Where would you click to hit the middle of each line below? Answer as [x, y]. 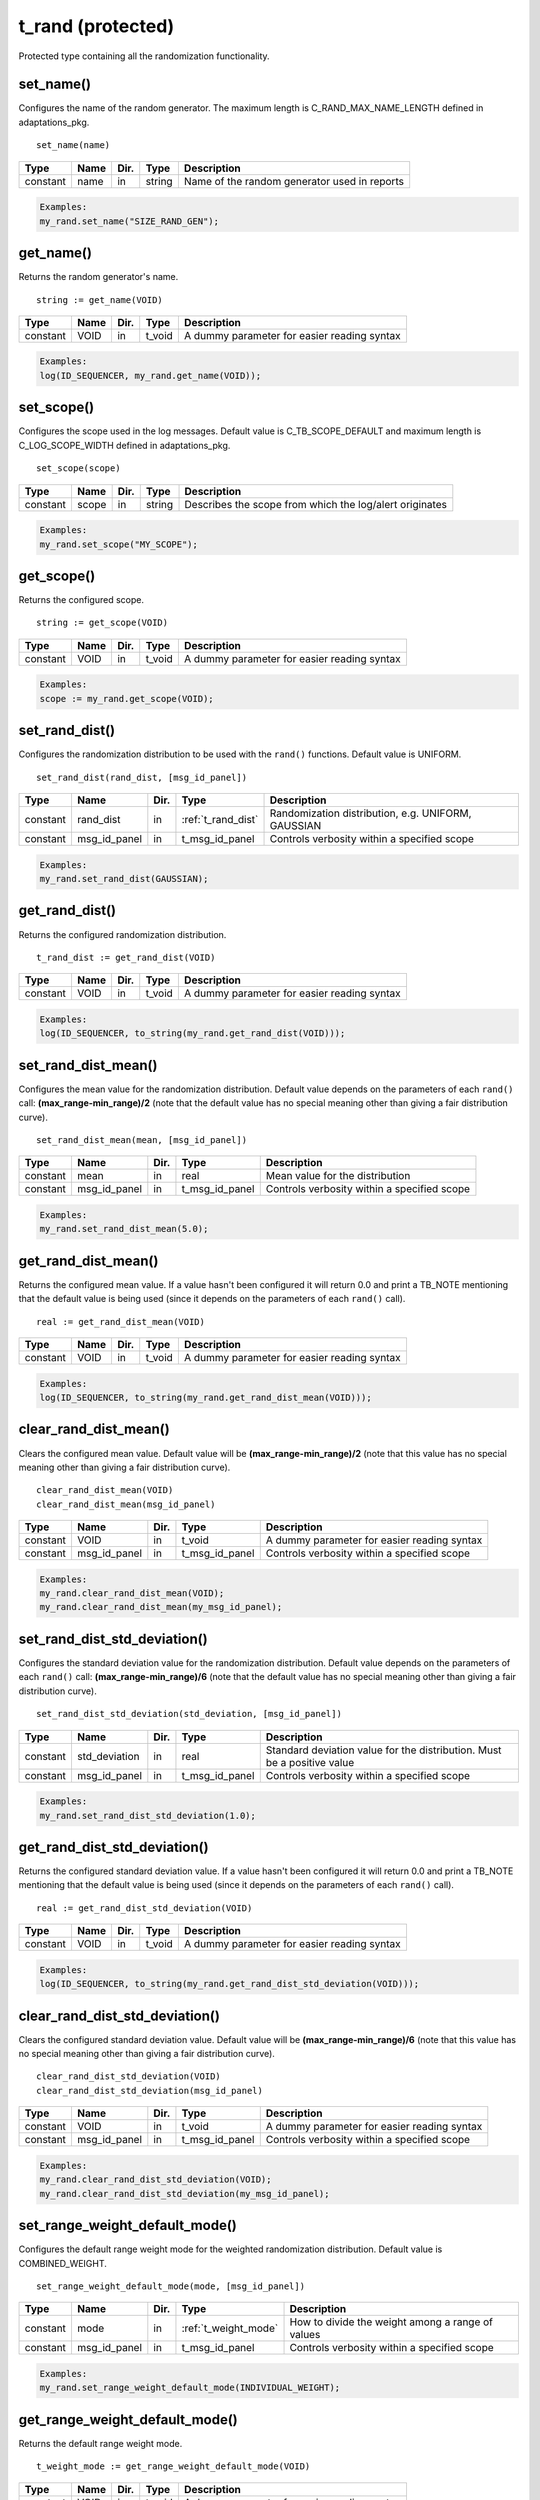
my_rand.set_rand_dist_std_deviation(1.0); [148, 1815]
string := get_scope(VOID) [102, 623]
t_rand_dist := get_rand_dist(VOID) [126, 957]
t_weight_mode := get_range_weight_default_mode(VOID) [173, 2466]
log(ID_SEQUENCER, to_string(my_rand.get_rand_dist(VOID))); [192, 1033]
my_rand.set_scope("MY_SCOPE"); [119, 544]
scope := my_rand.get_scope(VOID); [126, 698]
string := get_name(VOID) [100, 299]
